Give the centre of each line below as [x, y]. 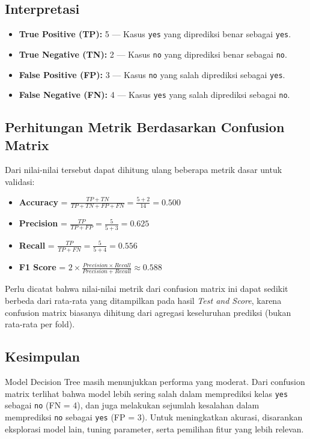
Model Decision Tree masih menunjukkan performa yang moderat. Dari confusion [155, 381]
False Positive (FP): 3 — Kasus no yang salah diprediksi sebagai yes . [152, 74]
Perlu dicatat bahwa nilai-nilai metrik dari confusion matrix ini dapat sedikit [147, 289]
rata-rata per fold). [40, 324]
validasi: [20, 182]
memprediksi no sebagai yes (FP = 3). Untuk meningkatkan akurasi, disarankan [154, 416]
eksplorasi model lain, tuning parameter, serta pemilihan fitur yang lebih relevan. [154, 428]
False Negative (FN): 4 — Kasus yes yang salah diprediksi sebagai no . [154, 95]
